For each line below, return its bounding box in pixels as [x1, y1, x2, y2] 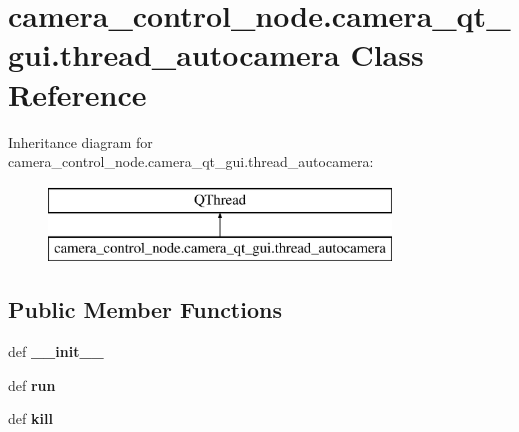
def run [8, 374, 56, 395]
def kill [8, 408, 53, 429]
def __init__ [8, 341, 104, 362]
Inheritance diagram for [8, 131, 153, 152]
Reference [8, 73, 147, 114]
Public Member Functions [8, 294, 282, 325]
